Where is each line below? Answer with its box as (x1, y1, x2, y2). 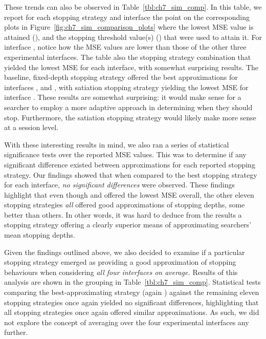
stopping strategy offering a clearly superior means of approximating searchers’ (4, 219, 251, 230)
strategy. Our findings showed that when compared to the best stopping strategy (4, 169, 257, 180)
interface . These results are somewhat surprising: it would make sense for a (4, 92, 241, 102)
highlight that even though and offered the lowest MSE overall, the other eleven (4, 189, 254, 200)
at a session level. (4, 122, 58, 133)
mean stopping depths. (4, 229, 75, 240)
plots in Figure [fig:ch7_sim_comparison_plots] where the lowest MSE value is (4, 22, 254, 32)
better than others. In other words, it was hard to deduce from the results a (4, 209, 242, 220)
